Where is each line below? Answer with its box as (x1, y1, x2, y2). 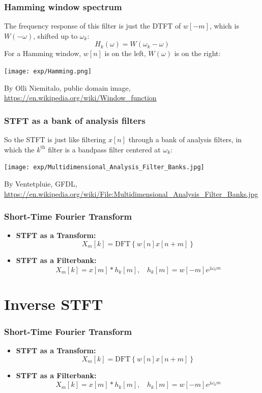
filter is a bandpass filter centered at (48, 144, 161, 154)
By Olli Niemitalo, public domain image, (4, 82, 131, 93)
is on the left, (104, 48, 146, 59)
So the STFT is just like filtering (4, 134, 106, 145)
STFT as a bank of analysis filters (4, 114, 145, 126)
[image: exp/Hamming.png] (4, 68, 92, 75)
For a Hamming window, (4, 48, 81, 59)
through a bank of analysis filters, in (128, 134, 242, 145)
